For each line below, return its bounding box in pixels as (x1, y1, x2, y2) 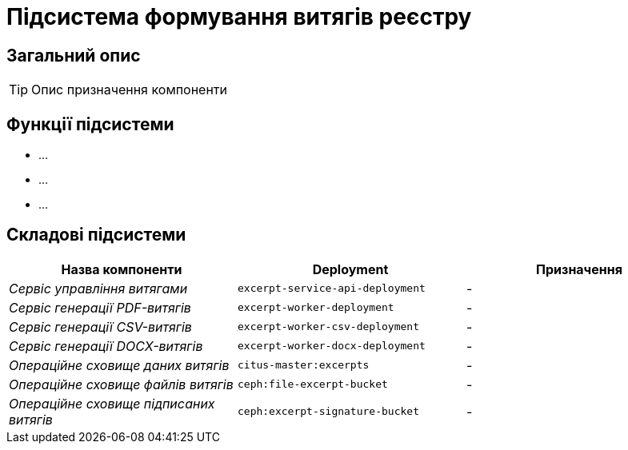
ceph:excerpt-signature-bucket (237, 405, 419, 418)
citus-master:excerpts (237, 359, 370, 372)
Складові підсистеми (6, 225, 186, 245)
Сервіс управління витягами (9, 280, 188, 297)
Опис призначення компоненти (31, 82, 228, 98)
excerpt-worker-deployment (237, 301, 394, 314)
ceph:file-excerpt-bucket (237, 378, 388, 391)
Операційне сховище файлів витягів (9, 376, 234, 392)
